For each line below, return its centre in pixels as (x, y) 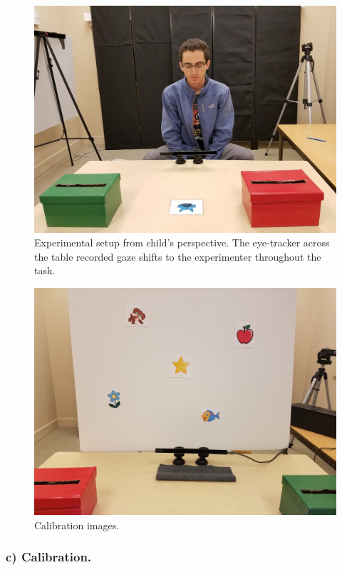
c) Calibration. (49, 557)
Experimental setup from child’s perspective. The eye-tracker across (182, 242)
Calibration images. (77, 525)
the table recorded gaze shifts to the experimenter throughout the (178, 256)
